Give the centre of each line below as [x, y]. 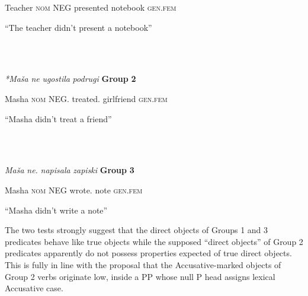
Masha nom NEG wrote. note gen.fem [74, 190]
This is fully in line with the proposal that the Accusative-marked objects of [143, 264]
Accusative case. [34, 288]
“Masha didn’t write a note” [56, 210]
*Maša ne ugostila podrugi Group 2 [70, 79]
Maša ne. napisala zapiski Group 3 [70, 170]
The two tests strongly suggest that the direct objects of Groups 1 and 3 [137, 230]
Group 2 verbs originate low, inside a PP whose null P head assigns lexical [140, 276]
